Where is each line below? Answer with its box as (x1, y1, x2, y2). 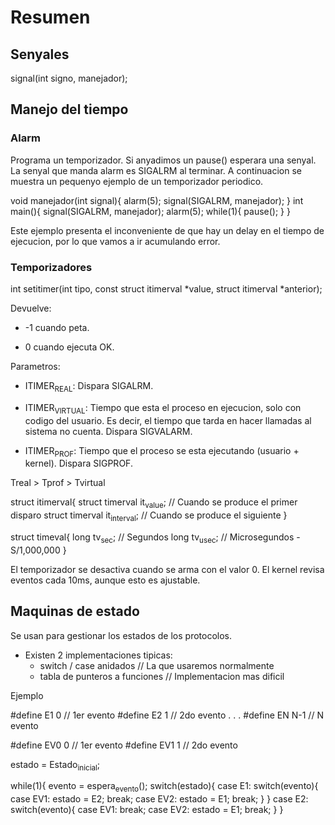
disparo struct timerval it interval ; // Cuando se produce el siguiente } (10, 509, 288, 523)
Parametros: (10, 360, 61, 372)
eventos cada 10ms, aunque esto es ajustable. (10, 574, 201, 586)
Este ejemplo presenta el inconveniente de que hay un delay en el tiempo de (10, 224, 325, 236)
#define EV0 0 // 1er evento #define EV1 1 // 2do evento (10, 739, 238, 751)
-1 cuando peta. (24, 321, 90, 333)
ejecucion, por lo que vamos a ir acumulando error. (10, 235, 221, 247)
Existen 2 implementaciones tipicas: (24, 649, 173, 661)
